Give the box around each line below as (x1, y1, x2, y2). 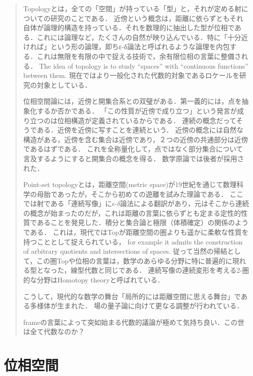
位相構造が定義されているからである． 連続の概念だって (57, 115, 236, 125)
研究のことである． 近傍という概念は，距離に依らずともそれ (50, 13, 243, 23)
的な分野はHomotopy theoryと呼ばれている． (23, 275, 164, 285)
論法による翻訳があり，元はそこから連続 (120, 198, 249, 208)
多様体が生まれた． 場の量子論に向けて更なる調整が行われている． (30, 301, 244, 311)
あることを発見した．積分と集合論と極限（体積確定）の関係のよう (37, 217, 249, 227)
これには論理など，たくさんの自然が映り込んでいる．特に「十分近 (37, 32, 248, 42)
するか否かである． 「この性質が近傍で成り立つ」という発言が (37, 105, 237, 115)
